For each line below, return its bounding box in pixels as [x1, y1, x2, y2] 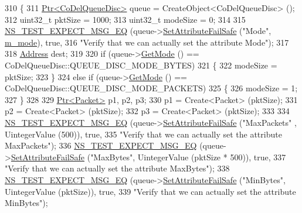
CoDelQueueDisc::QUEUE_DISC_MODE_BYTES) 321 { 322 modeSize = [5, 59, 277, 71]
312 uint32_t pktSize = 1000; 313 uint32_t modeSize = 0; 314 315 [5, 13, 246, 25]
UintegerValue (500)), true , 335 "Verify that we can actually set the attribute [5, 128, 282, 140]
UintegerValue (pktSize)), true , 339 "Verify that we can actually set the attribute [5, 185, 296, 197]
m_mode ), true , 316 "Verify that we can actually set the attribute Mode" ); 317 [5, 36, 289, 48]
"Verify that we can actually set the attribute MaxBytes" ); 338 [5, 162, 230, 174]
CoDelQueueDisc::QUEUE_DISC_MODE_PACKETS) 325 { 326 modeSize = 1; [5, 82, 298, 94]
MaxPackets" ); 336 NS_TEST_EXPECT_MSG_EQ [5, 139, 197, 152]
